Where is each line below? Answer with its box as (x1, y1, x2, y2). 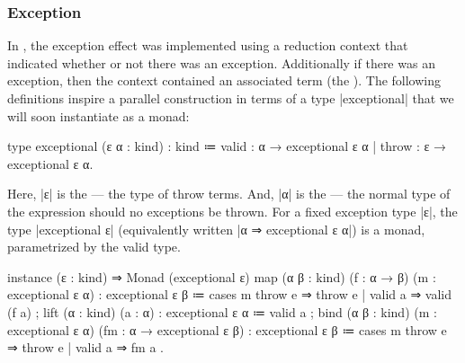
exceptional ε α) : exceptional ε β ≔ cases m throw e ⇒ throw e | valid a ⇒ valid (7, 285, 452, 304)
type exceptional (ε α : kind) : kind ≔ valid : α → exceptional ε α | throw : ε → (7, 137, 447, 155)
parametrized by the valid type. (7, 237, 181, 256)
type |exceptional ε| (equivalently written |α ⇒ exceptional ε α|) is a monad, (7, 219, 425, 238)
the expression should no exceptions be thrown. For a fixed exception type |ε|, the (7, 201, 458, 220)
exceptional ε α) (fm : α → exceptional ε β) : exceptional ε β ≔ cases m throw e (7, 320, 447, 339)
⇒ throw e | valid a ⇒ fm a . (7, 338, 164, 357)
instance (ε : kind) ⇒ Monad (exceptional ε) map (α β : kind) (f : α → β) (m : (7, 267, 436, 286)
